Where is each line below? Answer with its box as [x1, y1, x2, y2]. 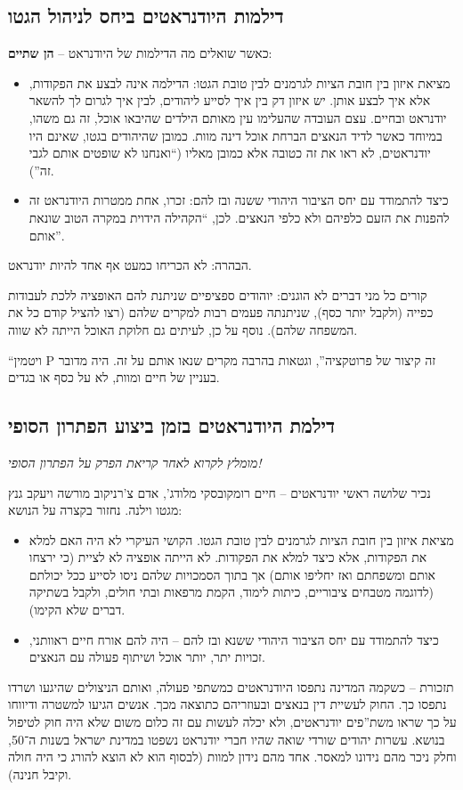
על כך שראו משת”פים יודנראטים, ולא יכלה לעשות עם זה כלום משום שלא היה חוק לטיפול [8, 713, 457, 731]
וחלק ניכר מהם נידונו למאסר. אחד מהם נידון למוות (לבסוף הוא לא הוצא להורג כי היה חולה [8, 747, 457, 766]
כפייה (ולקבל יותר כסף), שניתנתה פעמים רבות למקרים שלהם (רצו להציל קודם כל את [8, 303, 434, 322]
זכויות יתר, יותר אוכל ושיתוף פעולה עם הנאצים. [28, 647, 265, 666]
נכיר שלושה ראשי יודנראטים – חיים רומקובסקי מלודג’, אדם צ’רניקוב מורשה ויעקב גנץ [8, 483, 431, 501]
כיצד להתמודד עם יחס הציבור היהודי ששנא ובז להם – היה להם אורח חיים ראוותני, [28, 630, 439, 648]
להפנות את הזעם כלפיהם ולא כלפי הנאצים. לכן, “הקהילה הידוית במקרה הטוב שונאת [28, 208, 450, 226]
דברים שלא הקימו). [28, 600, 126, 619]
